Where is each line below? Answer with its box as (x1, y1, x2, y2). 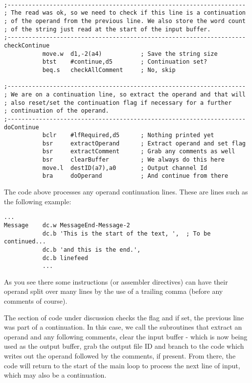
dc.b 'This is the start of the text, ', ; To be (42, 230, 211, 237)
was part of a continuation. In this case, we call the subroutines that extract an (4, 322, 242, 332)
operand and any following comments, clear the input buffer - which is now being (4, 331, 248, 341)
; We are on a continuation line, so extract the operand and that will (4, 91, 246, 98)
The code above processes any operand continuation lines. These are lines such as (4, 187, 248, 197)
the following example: (4, 196, 71, 206)
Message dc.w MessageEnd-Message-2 (4, 221, 130, 229)
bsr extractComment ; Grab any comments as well (42, 148, 235, 155)
